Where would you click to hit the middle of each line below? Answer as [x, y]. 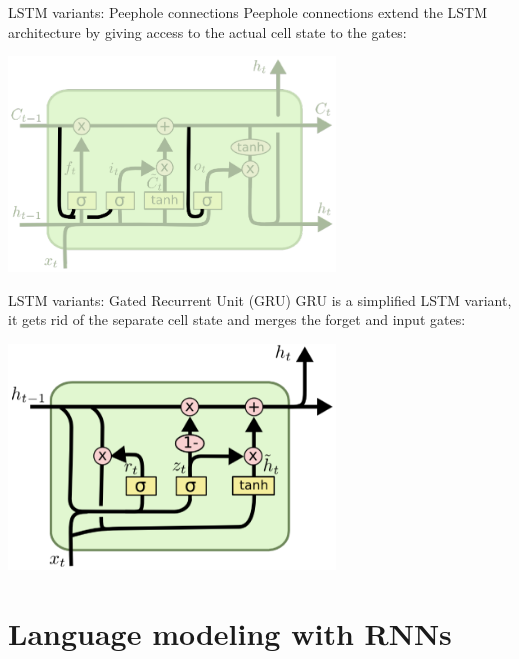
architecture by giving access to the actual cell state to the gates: [207, 31]
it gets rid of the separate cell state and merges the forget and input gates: [237, 319]
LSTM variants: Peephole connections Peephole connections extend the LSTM [247, 12]
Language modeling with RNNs [230, 632]
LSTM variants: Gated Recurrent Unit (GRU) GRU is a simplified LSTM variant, [260, 299]
